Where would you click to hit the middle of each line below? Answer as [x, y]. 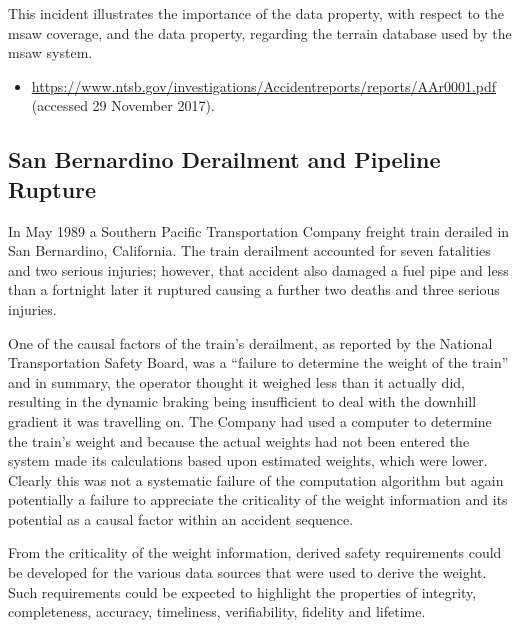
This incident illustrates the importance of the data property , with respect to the [256, 13]
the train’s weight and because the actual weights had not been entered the [239, 440]
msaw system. [50, 52]
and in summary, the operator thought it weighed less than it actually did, [236, 381]
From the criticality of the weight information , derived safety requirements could [255, 552]
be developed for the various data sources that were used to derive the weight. [247, 572]
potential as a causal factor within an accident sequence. [181, 518]
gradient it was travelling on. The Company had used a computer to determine [250, 420]
